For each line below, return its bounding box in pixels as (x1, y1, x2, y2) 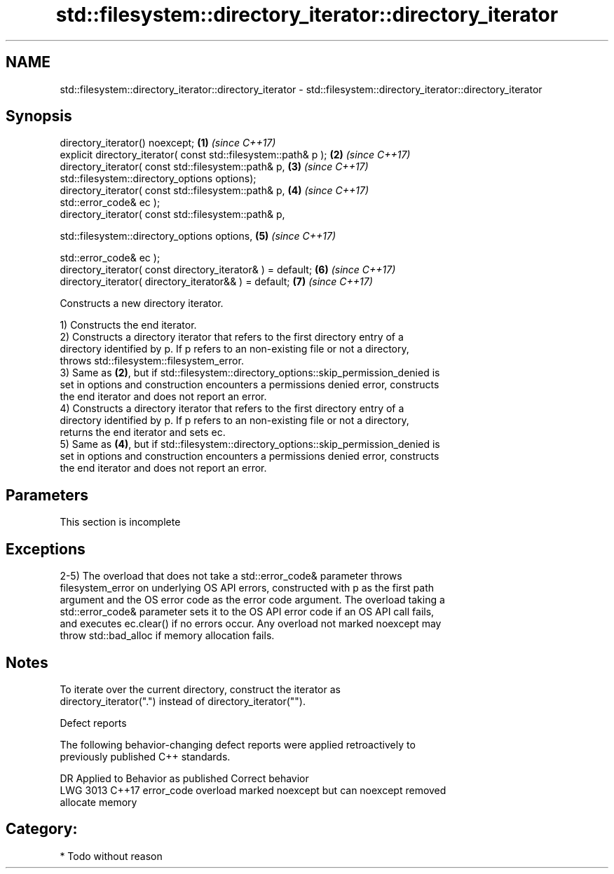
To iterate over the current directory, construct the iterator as (60, 683, 341, 695)
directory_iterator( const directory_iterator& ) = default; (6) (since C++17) (60, 264, 396, 276)
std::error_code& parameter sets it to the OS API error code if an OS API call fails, (60, 606, 435, 618)
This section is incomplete (60, 516, 181, 528)
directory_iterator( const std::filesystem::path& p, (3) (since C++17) (60, 161, 369, 173)
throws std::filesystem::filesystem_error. (60, 355, 244, 367)
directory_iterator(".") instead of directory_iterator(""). (60, 695, 306, 707)
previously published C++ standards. (60, 750, 231, 763)
